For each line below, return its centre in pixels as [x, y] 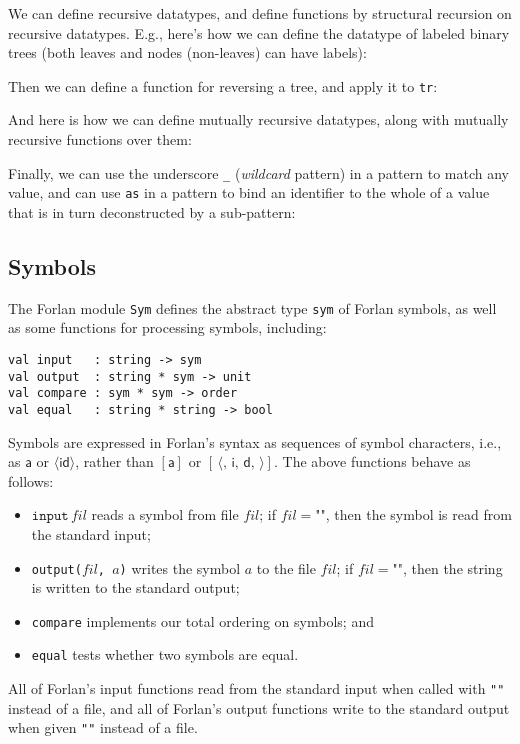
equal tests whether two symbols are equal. [165, 654]
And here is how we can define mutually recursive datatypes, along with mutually [258, 119]
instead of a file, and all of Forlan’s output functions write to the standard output [259, 707]
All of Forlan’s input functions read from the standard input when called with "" [256, 688]
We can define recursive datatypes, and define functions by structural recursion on [260, 13]
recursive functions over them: [100, 139]
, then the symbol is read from [418, 514]
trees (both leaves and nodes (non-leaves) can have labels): [187, 52]
